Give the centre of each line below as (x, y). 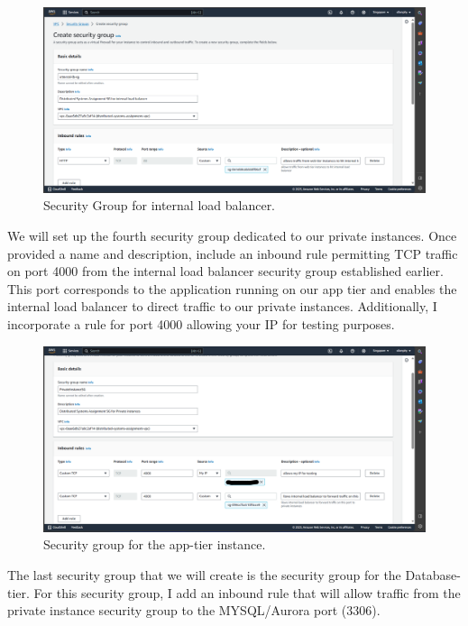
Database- (433, 574)
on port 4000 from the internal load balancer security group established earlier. (225, 271)
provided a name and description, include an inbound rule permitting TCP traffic (233, 253)
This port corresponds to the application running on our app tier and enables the (232, 288)
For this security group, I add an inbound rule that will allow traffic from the (247, 592)
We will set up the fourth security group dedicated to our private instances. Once (232, 235)
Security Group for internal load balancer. (160, 205)
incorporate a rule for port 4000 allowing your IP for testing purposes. (201, 323)
